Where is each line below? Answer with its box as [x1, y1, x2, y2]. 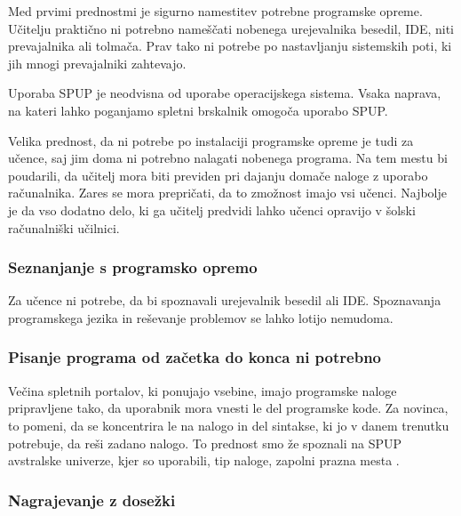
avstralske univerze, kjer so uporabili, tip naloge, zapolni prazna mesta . [8, 451, 400, 470]
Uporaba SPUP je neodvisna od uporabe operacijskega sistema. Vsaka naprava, [8, 84, 441, 102]
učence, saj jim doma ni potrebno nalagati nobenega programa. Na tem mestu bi [8, 149, 448, 167]
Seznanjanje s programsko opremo [8, 256, 258, 278]
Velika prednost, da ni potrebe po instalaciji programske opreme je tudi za [8, 131, 414, 149]
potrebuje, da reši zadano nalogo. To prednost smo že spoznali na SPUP [8, 433, 402, 452]
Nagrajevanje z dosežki [8, 488, 176, 511]
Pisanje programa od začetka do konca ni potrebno [8, 346, 382, 368]
